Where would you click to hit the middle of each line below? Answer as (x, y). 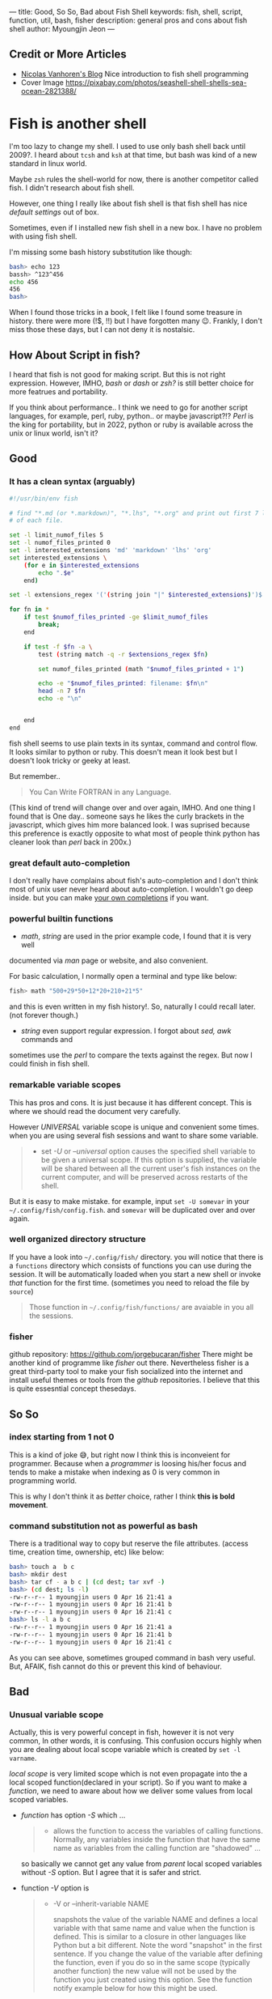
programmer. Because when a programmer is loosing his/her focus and (128, 1463)
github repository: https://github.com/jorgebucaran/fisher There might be (131, 1355)
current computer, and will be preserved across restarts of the (144, 1176)
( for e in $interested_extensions (82, 565)
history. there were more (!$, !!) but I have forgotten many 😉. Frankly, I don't (136, 321)
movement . (29, 1504)
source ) (22, 1291)
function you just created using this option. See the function (153, 1980)
